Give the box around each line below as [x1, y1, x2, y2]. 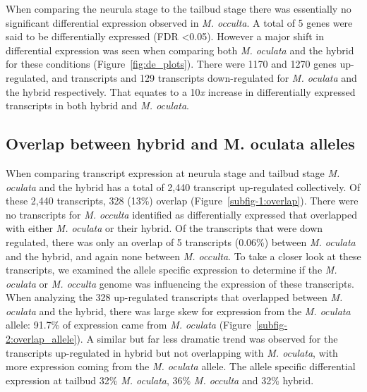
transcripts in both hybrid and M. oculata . [6, 98, 189, 113]
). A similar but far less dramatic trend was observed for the [76, 331, 338, 346]
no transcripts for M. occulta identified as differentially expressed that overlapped [6, 207, 358, 221]
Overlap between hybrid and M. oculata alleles [6, 133, 355, 154]
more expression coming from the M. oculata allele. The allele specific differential [6, 359, 356, 374]
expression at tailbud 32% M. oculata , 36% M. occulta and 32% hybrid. [6, 372, 314, 387]
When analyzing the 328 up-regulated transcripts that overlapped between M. [6, 290, 343, 305]
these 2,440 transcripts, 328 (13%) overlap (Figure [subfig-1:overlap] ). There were [6, 193, 359, 208]
